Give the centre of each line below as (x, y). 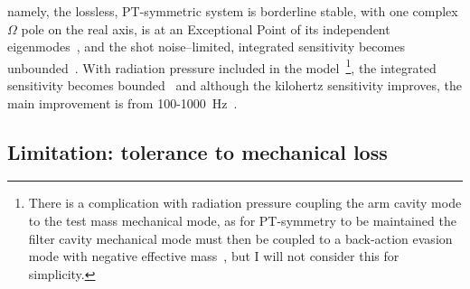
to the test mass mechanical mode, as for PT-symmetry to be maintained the (242, 221)
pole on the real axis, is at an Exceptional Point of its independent (206, 28)
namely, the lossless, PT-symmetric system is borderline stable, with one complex (233, 11)
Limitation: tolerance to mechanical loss (197, 151)
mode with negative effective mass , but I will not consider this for (214, 256)
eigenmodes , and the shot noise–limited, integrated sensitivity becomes (206, 47)
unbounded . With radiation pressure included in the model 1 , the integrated (222, 66)
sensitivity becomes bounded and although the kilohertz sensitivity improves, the (235, 85)
